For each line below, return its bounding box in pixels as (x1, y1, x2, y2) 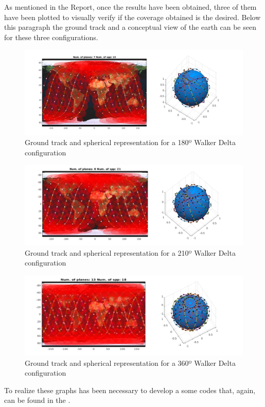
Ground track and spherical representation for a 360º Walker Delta (25, 357, 236, 368)
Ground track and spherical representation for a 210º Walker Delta (25, 247, 236, 258)
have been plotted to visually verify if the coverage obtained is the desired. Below (4, 11, 261, 22)
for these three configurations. (4, 31, 98, 42)
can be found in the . (4, 395, 70, 405)
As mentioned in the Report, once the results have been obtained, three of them (4, 2, 257, 12)
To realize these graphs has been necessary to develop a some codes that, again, (4, 384, 256, 395)
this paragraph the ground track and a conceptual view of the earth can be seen (4, 22, 256, 32)
